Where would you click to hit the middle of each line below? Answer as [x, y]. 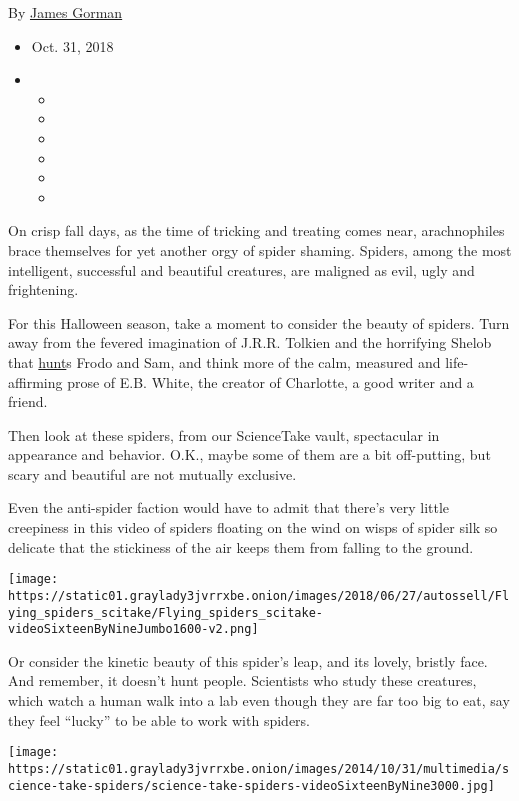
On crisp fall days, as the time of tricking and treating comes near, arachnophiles [256, 230]
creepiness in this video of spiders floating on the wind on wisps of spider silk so [253, 527]
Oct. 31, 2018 [72, 45]
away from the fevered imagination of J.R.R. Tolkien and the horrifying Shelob [250, 342]
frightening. [43, 289]
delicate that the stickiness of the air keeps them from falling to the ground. [241, 546]
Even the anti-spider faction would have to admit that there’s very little [229, 507]
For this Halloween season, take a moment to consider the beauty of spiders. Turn [259, 322]
